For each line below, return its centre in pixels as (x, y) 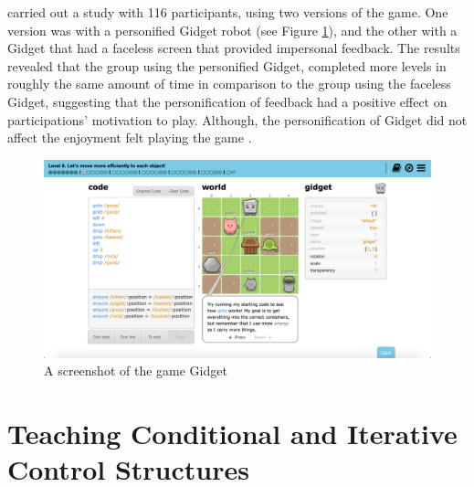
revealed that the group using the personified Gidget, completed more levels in (227, 65)
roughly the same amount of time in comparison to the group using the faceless (229, 84)
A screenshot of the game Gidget (136, 371)
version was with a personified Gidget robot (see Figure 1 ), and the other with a (232, 30)
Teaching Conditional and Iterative (232, 434)
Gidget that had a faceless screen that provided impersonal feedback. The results (234, 48)
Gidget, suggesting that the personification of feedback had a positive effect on (227, 101)
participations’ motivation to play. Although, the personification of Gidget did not (237, 119)
